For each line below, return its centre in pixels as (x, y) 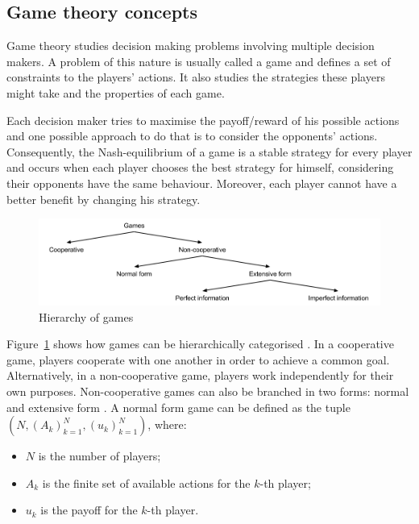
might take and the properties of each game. (116, 92)
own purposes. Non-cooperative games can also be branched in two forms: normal (208, 391)
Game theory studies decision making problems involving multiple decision (191, 46)
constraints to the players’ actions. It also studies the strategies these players (196, 77)
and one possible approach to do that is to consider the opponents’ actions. (192, 136)
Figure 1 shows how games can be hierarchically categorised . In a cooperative (200, 344)
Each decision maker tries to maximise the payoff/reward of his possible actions (203, 120)
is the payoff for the (89, 510)
